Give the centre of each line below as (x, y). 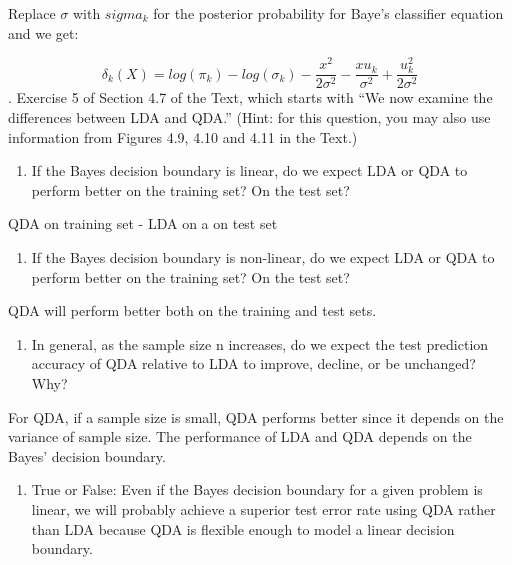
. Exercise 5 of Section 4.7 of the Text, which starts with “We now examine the (250, 97)
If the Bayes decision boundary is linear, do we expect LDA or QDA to (249, 170)
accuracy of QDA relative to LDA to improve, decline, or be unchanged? (253, 363)
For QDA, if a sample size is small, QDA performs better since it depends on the (256, 416)
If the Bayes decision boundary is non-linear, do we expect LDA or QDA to (263, 257)
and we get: (43, 32)
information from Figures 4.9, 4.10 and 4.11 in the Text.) (183, 136)
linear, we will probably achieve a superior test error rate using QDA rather (263, 508)
